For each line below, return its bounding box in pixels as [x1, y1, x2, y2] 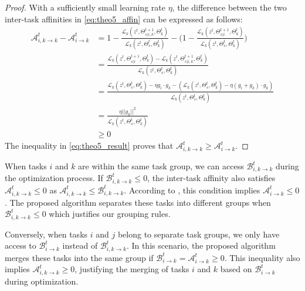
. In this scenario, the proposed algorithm [126, 239, 276, 252]
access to [5, 239, 36, 252]
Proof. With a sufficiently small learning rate [5, 1, 165, 13]
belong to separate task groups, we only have [117, 228, 280, 240]
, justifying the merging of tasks [74, 263, 189, 275]
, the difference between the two [172, 1, 287, 13]
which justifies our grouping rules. [49, 208, 171, 220]
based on [220, 263, 252, 275]
